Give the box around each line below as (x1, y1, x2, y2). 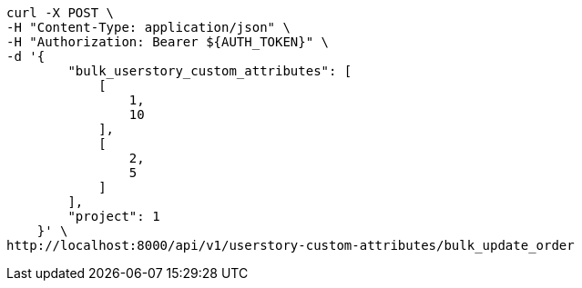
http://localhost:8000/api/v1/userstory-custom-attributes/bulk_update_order (6, 238, 575, 253)
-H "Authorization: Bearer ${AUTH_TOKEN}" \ (6, 35, 330, 49)
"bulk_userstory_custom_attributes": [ (67, 64, 352, 78)
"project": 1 (67, 209, 160, 223)
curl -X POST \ (6, 5, 115, 20)
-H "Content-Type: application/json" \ (6, 20, 291, 35)
